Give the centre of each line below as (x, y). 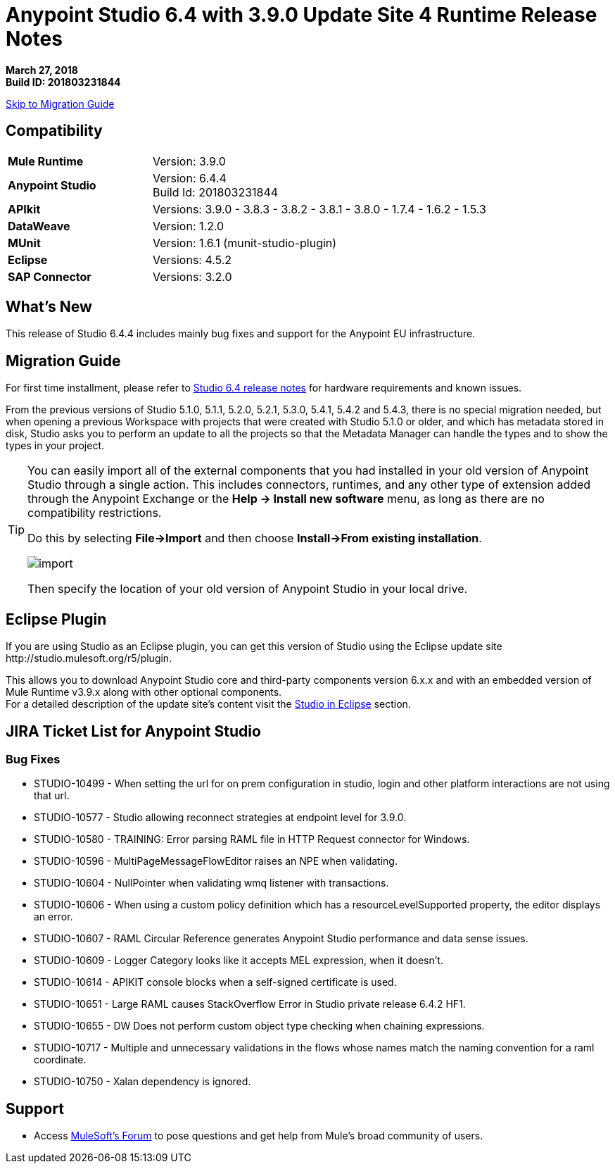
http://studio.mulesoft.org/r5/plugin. (89, 658)
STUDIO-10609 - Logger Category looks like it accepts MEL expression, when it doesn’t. (239, 961)
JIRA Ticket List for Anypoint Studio (133, 731)
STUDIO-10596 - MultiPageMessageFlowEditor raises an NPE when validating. (216, 861)
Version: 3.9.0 (189, 161)
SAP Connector (50, 276)
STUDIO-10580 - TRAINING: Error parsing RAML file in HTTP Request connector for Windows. (252, 839)
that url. (52, 796)
